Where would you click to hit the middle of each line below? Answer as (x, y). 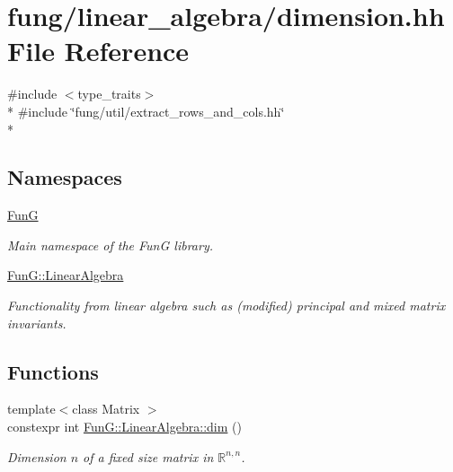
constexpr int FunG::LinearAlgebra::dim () (124, 427)
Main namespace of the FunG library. (110, 245)
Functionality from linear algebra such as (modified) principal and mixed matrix (226, 306)
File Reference (98, 51)
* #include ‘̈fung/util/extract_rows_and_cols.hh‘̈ (146, 111)
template (31, 409)
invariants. (37, 323)
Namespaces (65, 177)
